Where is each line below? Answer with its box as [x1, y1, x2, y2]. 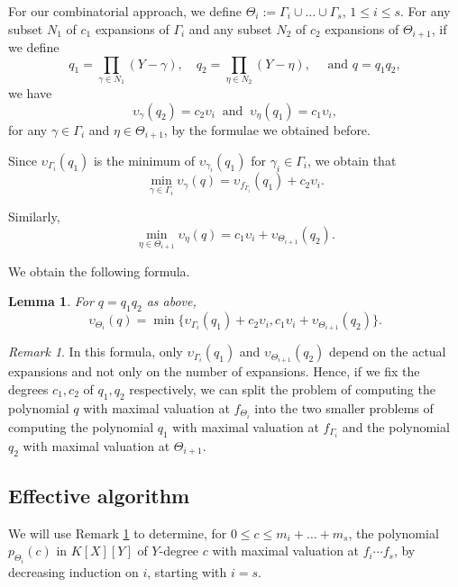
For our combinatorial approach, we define [8, 2, 242, 20]
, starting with [147, 562, 227, 581]
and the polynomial [342, 417, 450, 436]
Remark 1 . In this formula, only [8, 342, 183, 361]
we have [8, 83, 52, 102]
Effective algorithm [8, 482, 190, 510]
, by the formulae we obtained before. [163, 120, 371, 139]
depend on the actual [328, 342, 446, 361]
